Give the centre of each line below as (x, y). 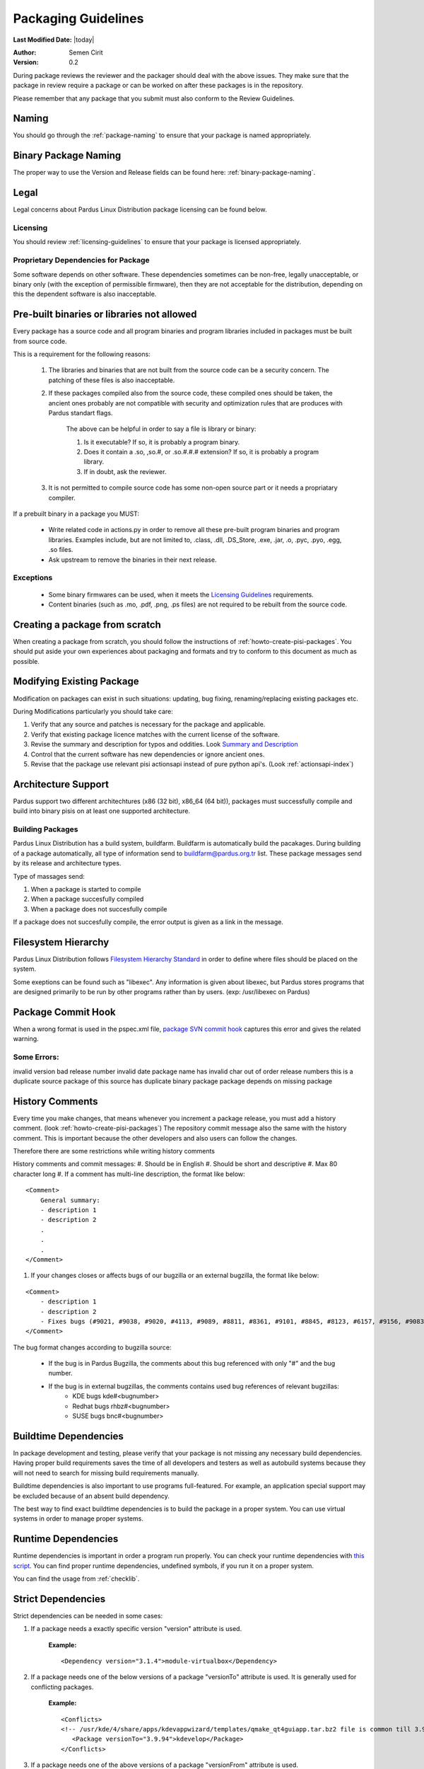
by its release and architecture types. (67, 863)
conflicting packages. (62, 1687)
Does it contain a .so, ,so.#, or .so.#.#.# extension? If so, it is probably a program (201, 452)
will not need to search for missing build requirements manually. (106, 1473)
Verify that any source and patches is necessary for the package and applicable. (148, 725)
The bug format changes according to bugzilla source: (92, 1347)
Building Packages (46, 829)
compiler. (62, 497)
